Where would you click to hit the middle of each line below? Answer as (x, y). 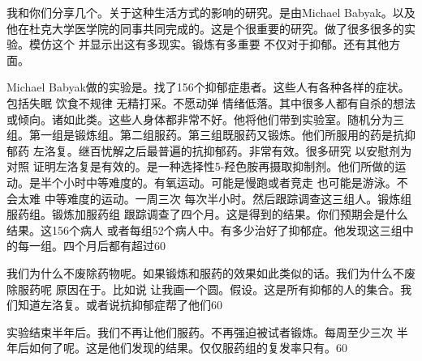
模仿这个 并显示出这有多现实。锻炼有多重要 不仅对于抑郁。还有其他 (209, 44)
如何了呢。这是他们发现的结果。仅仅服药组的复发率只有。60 (188, 348)
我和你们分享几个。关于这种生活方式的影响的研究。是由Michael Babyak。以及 (211, 12)
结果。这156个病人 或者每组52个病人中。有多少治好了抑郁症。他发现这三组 (205, 229)
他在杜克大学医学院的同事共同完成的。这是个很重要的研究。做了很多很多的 (205, 28)
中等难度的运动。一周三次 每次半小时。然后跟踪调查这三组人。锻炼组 (228, 198)
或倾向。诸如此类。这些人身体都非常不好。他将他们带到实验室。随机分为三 (205, 119)
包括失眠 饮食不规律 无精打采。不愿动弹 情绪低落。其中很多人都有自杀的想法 (211, 102)
